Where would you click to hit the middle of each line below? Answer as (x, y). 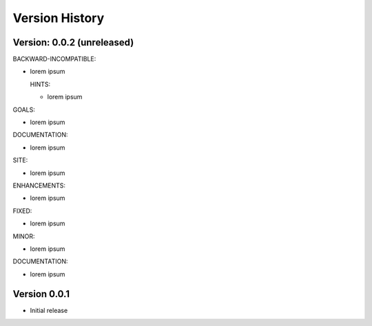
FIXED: (22, 211)
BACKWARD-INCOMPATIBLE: (54, 59)
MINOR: (24, 236)
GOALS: (24, 110)
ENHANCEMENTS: (39, 185)
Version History (59, 18)
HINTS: (40, 84)
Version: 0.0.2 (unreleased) (73, 42)
